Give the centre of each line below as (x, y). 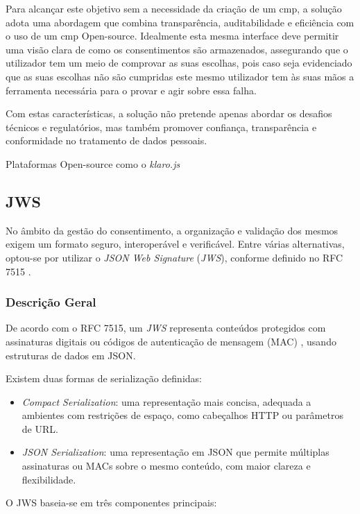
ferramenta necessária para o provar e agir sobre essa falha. (131, 90)
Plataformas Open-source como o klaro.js (93, 163)
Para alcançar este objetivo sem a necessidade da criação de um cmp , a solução (174, 8)
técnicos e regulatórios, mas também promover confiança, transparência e (161, 127)
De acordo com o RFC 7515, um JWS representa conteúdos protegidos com (166, 328)
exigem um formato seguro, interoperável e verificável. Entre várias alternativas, (175, 244)
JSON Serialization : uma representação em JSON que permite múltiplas (175, 452)
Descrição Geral (51, 302)
